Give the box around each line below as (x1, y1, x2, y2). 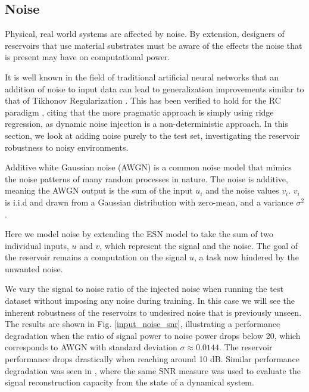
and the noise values (205, 184, 279, 197)
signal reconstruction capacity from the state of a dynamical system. (5, 376, 254, 388)
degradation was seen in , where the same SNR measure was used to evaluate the (5, 364, 301, 377)
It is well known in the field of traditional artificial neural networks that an (5, 70, 279, 83)
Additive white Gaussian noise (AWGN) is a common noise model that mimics (5, 161, 292, 173)
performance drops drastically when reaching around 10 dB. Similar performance (5, 353, 300, 365)
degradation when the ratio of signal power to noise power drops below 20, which (5, 329, 301, 341)
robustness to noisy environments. (5, 141, 129, 153)
